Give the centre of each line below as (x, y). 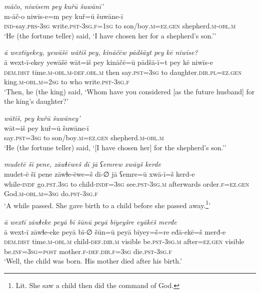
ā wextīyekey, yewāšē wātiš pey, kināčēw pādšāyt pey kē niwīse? (101, 52)
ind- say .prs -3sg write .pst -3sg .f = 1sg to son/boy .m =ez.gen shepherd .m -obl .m (120, 26)
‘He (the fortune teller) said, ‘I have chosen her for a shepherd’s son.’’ (110, 35)
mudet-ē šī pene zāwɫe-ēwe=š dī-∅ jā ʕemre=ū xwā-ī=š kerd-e (99, 173)
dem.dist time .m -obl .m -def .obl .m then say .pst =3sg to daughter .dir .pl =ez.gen (123, 72)
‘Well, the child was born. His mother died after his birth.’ (93, 261)
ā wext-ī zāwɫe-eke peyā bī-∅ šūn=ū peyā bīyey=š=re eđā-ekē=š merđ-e (115, 231)
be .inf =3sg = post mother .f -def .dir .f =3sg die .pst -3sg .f (88, 251)
